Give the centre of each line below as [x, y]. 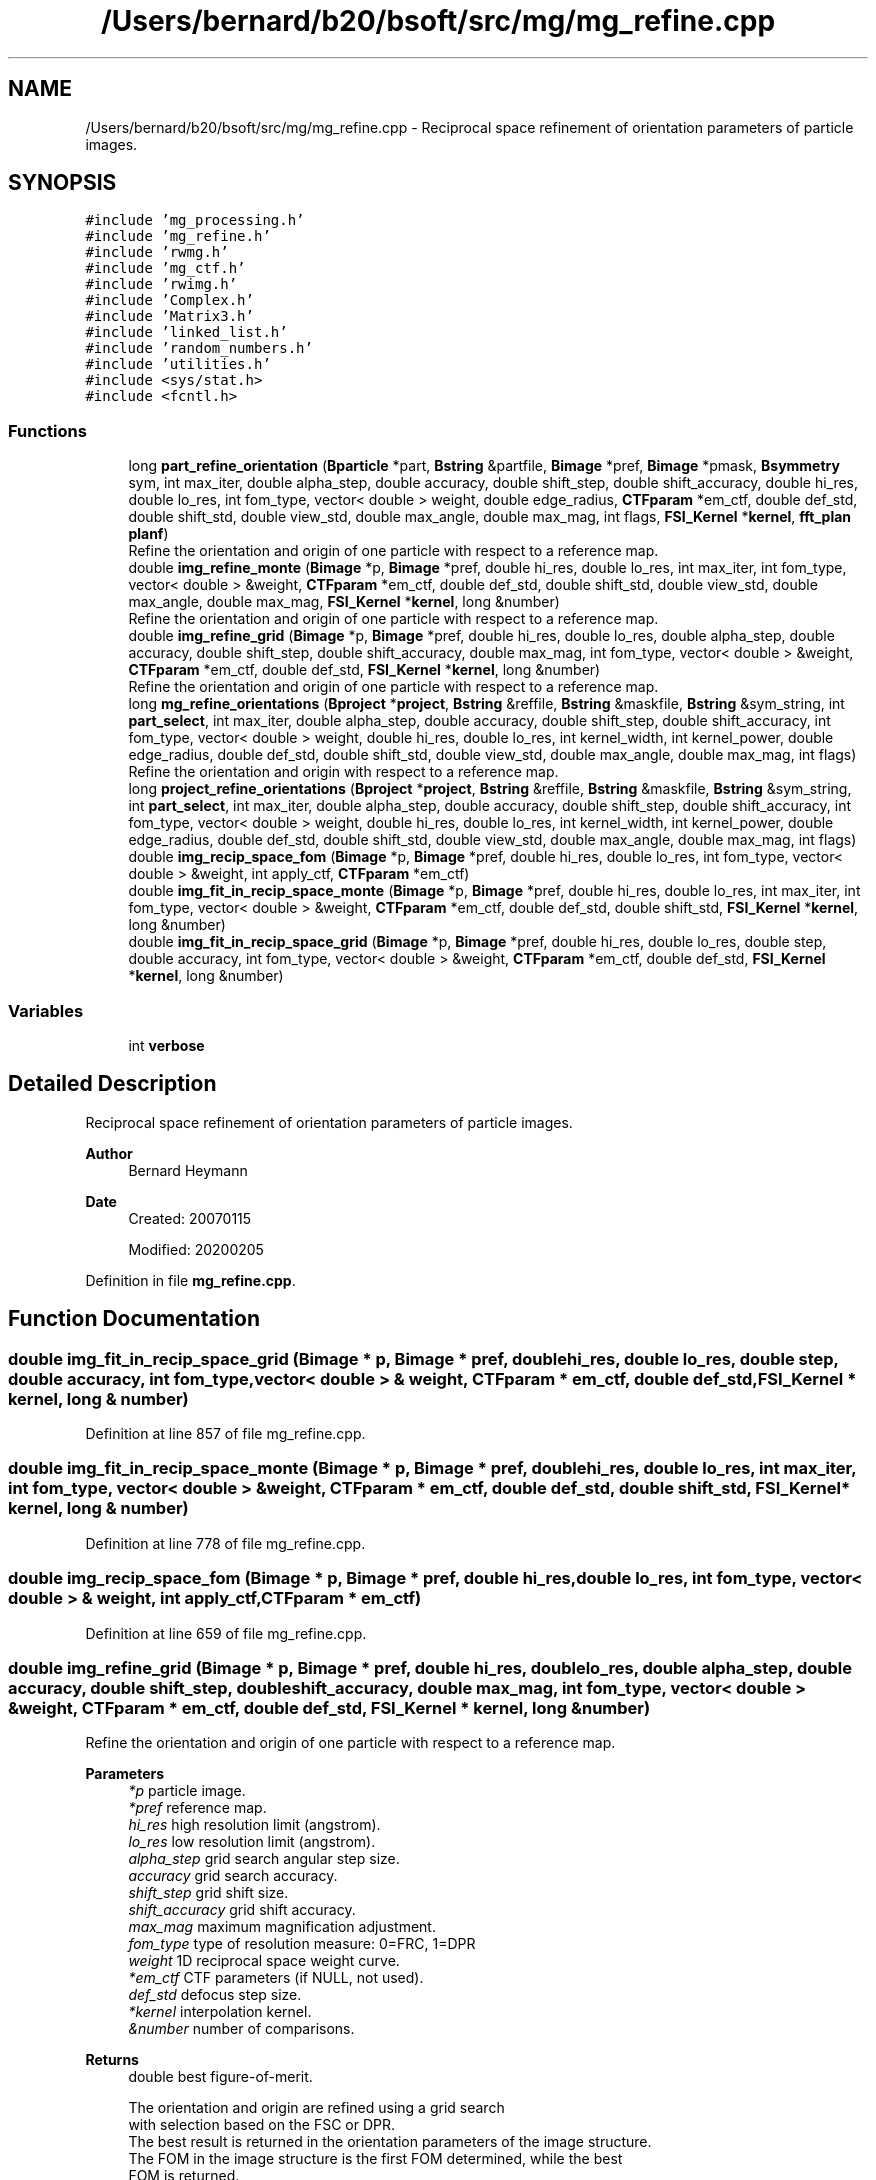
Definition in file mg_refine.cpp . [190, 1280]
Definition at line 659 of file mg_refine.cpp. [226, 1633]
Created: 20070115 [190, 1218]
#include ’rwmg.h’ [157, 252]
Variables [46, 1010]
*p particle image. [187, 1791]
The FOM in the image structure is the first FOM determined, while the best [375, 2159]
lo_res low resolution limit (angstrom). [252, 1842]
